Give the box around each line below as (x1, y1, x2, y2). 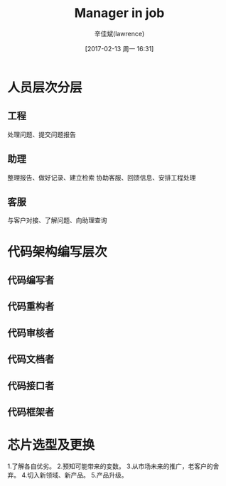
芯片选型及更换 (7, 437, 95, 453)
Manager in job (74, 5, 165, 21)
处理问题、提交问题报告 (7, 130, 76, 139)
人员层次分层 (7, 80, 83, 95)
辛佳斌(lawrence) (94, 29, 145, 38)
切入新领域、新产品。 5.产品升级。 (27, 470, 128, 479)
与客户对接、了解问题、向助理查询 (7, 216, 107, 225)
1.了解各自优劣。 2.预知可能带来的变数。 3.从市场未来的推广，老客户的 (7, 462, 213, 470)
